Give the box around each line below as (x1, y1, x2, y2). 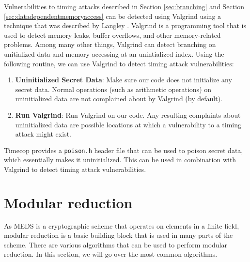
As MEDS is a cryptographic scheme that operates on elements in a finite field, (4, 220, 239, 231)
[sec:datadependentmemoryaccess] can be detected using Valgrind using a (4, 11, 221, 21)
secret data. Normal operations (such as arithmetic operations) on (15, 84, 212, 94)
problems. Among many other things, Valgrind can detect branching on (4, 39, 216, 49)
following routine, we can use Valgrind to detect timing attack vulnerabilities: (4, 58, 234, 68)
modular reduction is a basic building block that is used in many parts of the (4, 230, 233, 240)
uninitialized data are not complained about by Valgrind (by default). (15, 93, 222, 104)
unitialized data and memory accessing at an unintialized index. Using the (4, 48, 224, 59)
